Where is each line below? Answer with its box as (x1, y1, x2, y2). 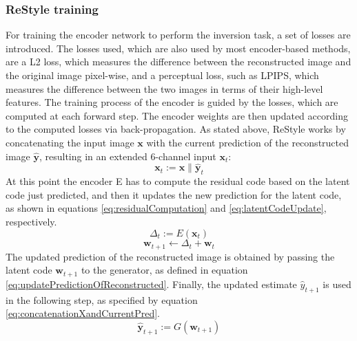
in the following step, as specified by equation (6, 292, 198, 307)
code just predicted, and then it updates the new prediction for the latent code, (6, 187, 342, 201)
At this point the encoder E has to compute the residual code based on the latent (6, 174, 350, 188)
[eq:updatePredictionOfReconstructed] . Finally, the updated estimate (6, 276, 297, 291)
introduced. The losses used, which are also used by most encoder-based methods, (6, 41, 351, 55)
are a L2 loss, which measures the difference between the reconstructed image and (6, 54, 351, 69)
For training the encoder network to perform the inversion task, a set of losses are (6, 27, 351, 42)
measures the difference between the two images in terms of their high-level (6, 81, 323, 96)
